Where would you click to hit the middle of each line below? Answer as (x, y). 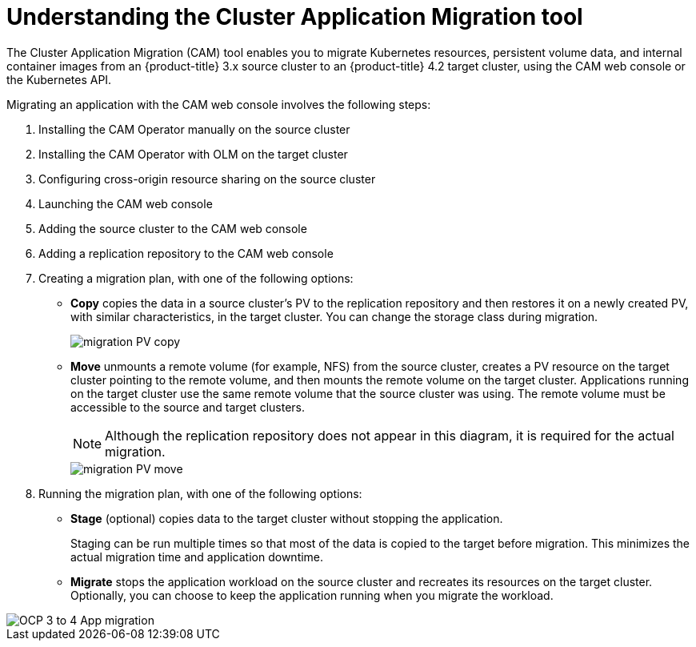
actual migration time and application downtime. (197, 557)
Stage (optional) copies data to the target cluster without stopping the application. (287, 518)
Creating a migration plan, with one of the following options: (196, 278)
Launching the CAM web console (126, 203)
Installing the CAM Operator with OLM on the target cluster (193, 154)
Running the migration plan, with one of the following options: (200, 493)
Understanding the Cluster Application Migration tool (295, 17)
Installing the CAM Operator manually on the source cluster (194, 129)
